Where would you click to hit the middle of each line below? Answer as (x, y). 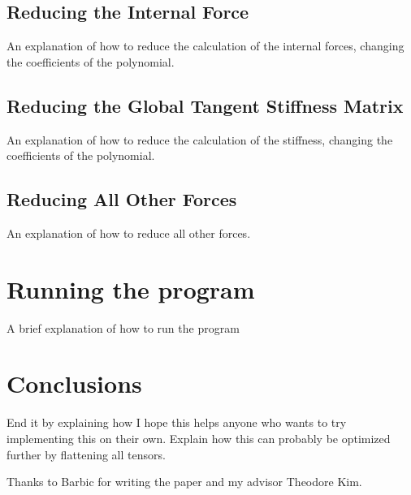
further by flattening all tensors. (86, 454)
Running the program (131, 288)
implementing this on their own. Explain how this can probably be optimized (199, 439)
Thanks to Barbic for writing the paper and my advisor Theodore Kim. (184, 482)
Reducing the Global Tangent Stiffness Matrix (205, 105)
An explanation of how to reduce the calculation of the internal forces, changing (205, 46)
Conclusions (74, 383)
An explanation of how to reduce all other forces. (129, 232)
